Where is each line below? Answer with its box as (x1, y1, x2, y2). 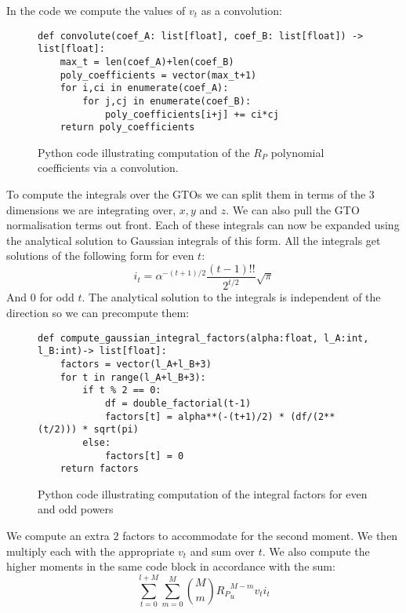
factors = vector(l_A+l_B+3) (60, 358, 212, 370)
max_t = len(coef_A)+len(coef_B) (60, 56, 234, 68)
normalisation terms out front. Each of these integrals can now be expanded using (6, 217, 400, 233)
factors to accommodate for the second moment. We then (122, 527, 398, 543)
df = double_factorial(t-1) (104, 397, 252, 409)
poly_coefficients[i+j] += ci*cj (104, 108, 279, 120)
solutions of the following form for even (6, 247, 194, 264)
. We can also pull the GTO (226, 201, 360, 217)
